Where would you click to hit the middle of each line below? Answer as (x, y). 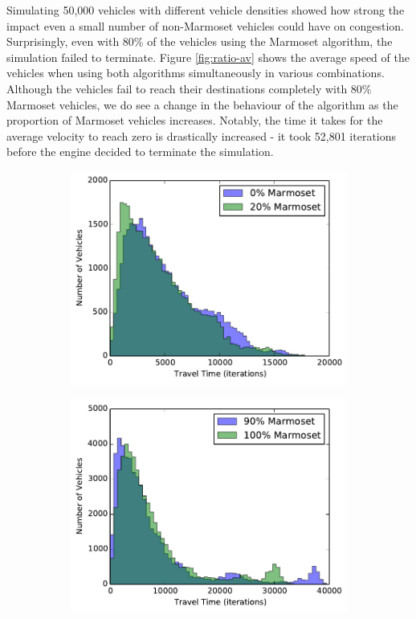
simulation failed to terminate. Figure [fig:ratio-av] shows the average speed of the (208, 57)
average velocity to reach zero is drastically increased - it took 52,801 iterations (202, 135)
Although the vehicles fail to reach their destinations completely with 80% (189, 88)
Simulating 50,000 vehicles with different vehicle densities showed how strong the (206, 10)
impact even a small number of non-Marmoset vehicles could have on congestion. (206, 25)
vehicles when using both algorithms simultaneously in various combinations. (196, 73)
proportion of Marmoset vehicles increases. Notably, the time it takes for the (195, 120)
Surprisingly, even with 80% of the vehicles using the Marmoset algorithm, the (200, 41)
